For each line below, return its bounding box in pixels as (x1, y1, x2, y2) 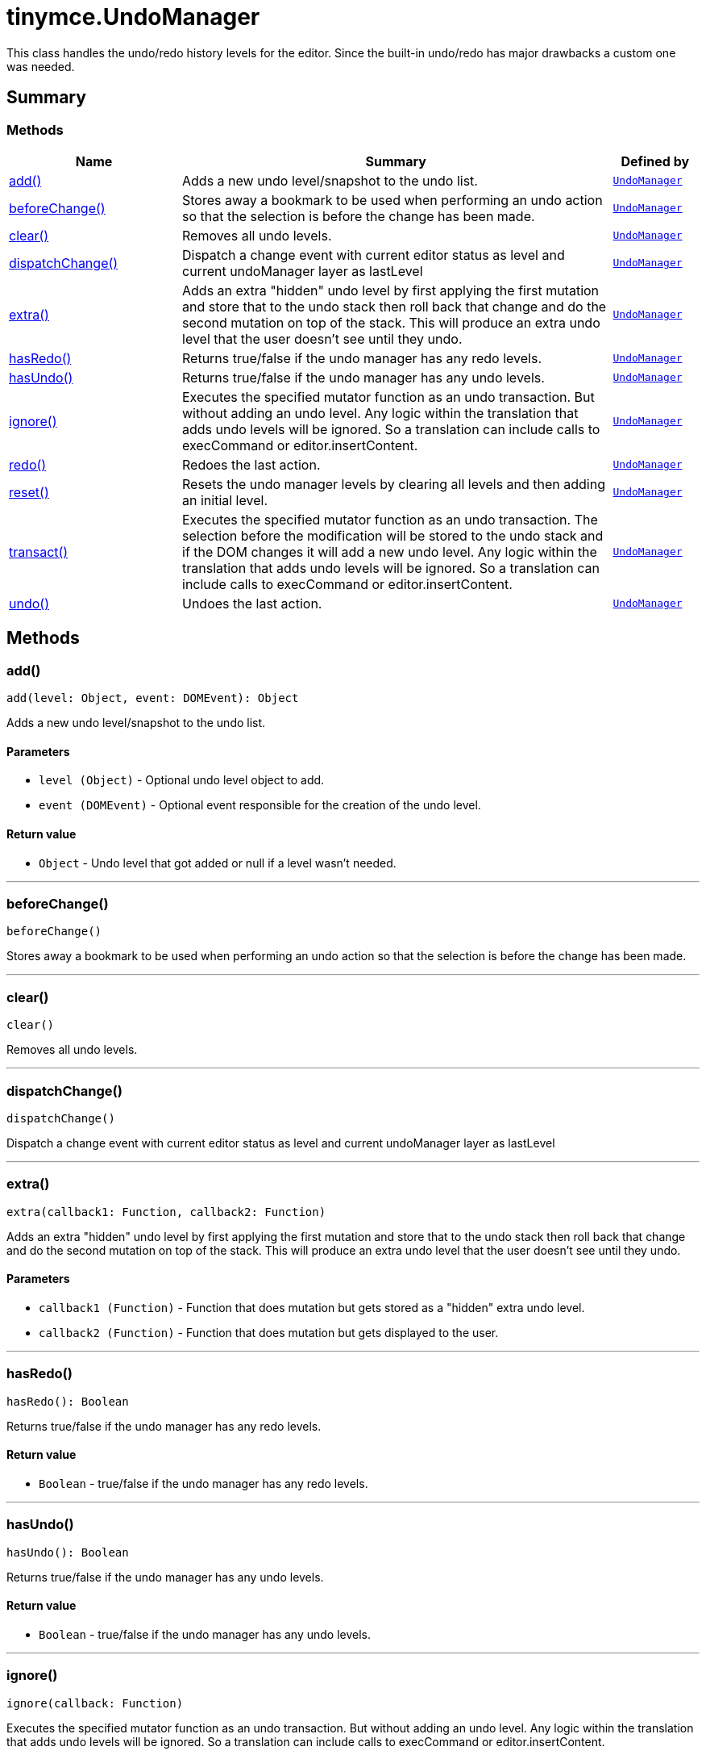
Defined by (621, 153, 690, 169)
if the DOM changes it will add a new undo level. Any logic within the (182, 543, 597, 560)
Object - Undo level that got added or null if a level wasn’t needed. (39, 855, 397, 870)
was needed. (6, 59, 75, 73)
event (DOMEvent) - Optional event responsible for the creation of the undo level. (39, 798, 481, 813)
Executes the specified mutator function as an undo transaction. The (182, 511, 598, 528)
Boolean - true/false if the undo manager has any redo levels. (39, 1476, 368, 1490)
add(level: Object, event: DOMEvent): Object (6, 692, 299, 705)
